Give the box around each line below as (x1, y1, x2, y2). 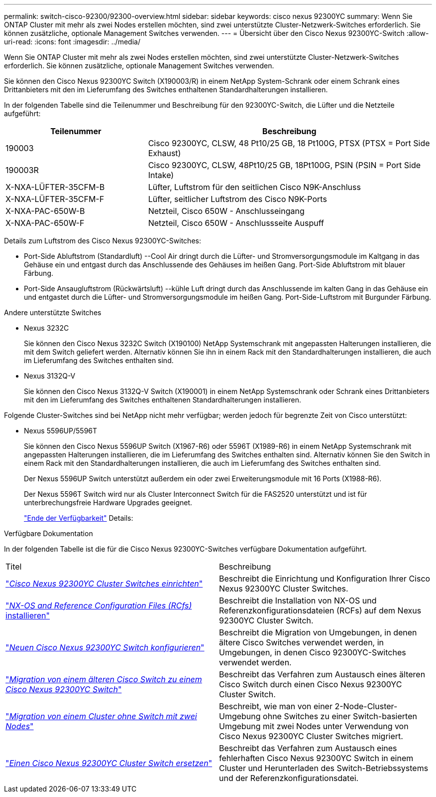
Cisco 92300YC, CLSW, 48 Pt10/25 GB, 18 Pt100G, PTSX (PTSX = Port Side (148, 138, 430, 148)
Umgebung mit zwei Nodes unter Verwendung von (219, 721, 409, 731)
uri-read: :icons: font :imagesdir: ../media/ (4, 37, 140, 46)
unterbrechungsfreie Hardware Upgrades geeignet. (24, 498, 193, 507)
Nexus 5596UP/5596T (24, 426, 98, 435)
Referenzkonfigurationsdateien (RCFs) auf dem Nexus (219, 605, 422, 615)
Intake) (148, 170, 174, 180)
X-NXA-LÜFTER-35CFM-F (5, 194, 105, 204)
